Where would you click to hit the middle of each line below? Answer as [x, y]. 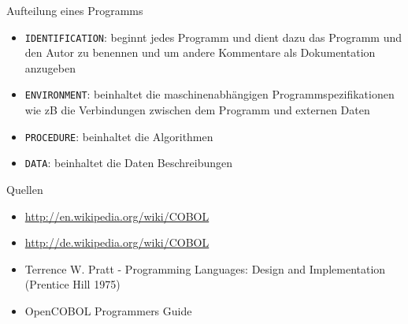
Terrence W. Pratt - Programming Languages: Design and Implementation [205, 268]
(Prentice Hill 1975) [72, 284]
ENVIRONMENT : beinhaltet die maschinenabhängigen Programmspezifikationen [210, 94]
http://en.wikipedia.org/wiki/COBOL [117, 216]
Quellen [25, 189]
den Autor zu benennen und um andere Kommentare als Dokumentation [200, 52]
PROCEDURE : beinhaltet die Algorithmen [119, 136]
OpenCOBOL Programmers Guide [108, 310]
